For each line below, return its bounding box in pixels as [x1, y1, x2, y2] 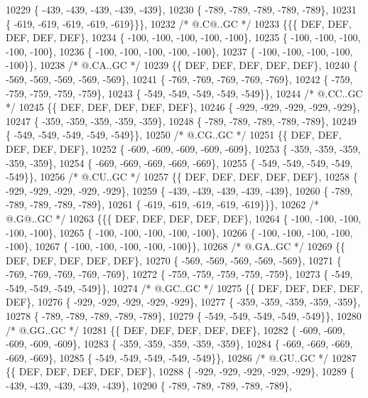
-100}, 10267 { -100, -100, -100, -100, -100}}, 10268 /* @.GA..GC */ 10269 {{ [6, 239, 346, 254]
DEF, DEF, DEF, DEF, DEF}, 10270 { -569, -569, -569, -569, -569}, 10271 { [6, 252, 342, 267]
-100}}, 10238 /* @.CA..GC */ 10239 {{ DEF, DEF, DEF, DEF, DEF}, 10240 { [6, 58, 358, 72]
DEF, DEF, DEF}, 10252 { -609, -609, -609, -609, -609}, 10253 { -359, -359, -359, [6, 141, 361, 156]
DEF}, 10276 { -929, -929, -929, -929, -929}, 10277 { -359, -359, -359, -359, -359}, [6, 294, 361, 309]
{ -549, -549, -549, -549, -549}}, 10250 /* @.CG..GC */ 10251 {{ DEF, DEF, [6, 127, 342, 142]
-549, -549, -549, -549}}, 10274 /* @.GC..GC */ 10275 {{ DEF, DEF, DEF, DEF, [6, 280, 363, 295]
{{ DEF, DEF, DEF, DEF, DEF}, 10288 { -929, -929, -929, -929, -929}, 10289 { [6, 364, 355, 379]
